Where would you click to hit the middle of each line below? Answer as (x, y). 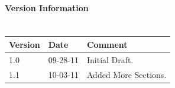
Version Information (47, 7)
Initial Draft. (110, 59)
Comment (107, 44)
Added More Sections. (127, 74)
